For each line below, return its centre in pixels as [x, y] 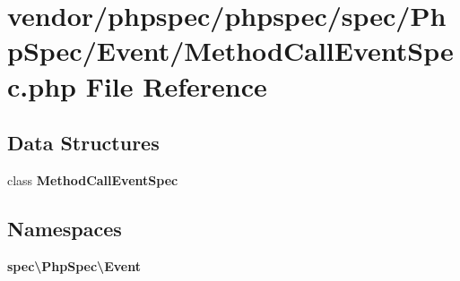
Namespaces [65, 228]
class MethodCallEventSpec [93, 179]
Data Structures [83, 143]
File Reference [176, 85]
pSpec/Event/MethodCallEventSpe [230, 51]
